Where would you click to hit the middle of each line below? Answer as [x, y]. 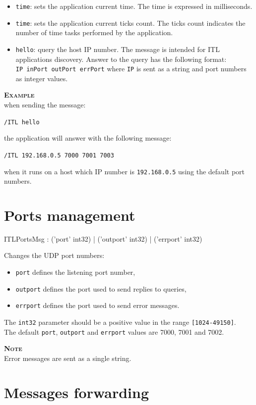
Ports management [70, 215]
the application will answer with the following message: [88, 138]
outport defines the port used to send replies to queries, [101, 288]
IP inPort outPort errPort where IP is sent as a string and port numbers [131, 69]
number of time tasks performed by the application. [94, 32]
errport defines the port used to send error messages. [97, 305]
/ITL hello [22, 122]
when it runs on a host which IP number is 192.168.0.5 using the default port [125, 171]
